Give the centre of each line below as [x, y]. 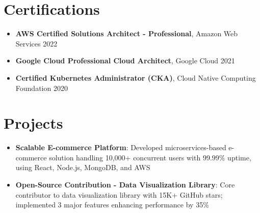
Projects [33, 123]
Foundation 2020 [42, 88]
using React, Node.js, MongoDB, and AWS [83, 167]
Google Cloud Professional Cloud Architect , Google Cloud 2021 [125, 61]
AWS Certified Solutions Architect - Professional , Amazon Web [127, 33]
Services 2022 [36, 43]
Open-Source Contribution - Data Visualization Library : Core [125, 184]
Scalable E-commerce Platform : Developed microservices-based [121, 147]
